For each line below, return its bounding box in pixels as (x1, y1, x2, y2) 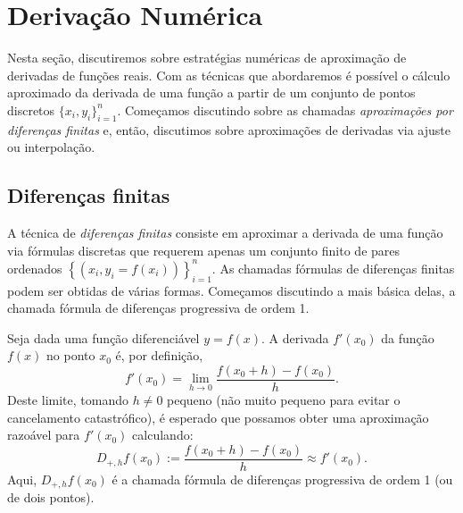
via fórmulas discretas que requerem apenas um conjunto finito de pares (7, 240, 401, 259)
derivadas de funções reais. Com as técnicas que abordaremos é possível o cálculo (7, 65, 451, 84)
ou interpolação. (7, 138, 95, 156)
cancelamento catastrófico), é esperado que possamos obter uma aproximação (7, 408, 429, 426)
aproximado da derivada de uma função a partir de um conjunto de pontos (7, 83, 416, 102)
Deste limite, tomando (7, 391, 128, 409)
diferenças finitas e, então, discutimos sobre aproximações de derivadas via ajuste (7, 120, 451, 139)
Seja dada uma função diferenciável (7, 328, 200, 347)
